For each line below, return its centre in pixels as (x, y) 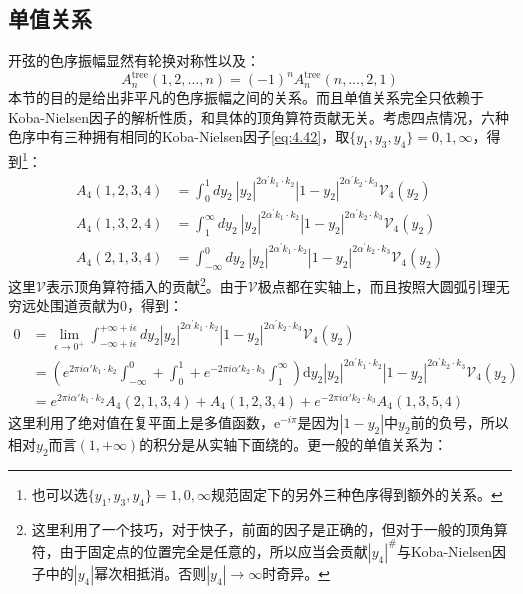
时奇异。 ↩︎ (296, 572)
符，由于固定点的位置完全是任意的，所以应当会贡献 (199, 550)
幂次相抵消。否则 (150, 572)
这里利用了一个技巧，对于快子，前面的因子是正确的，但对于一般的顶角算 (269, 528)
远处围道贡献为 (70, 305)
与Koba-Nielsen (445, 550)
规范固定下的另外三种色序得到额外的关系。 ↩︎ (357, 493)
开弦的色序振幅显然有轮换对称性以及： (134, 60)
